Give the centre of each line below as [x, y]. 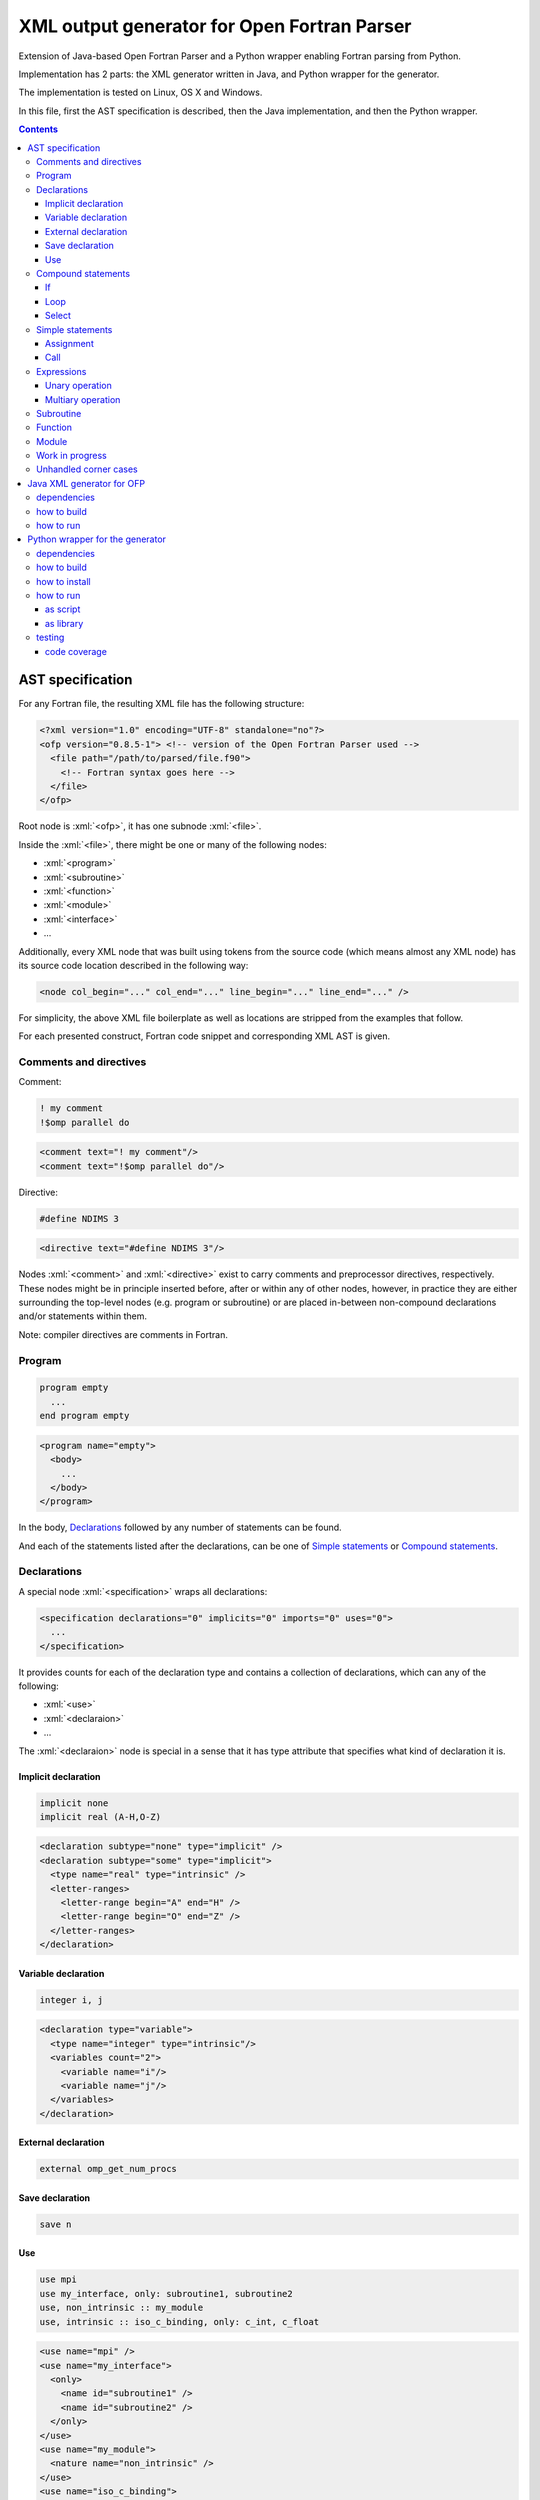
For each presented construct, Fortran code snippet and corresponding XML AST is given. [204, 1036]
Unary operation [78, 386]
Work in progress [71, 456]
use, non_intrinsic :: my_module [121, 2308]
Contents [38, 129]
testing [50, 637]
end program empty [84, 1416]
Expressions [61, 371]
